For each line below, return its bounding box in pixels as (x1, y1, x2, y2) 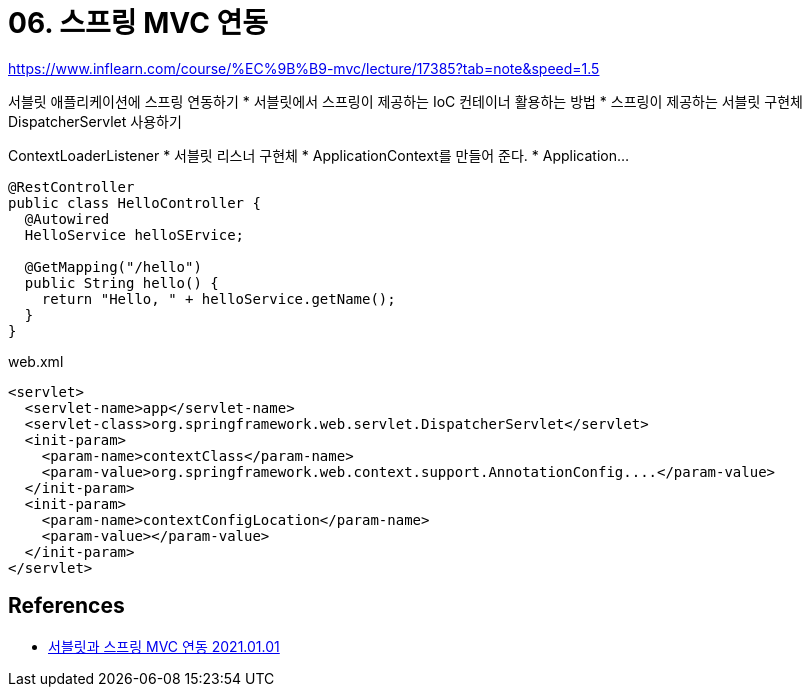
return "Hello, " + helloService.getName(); (41, 290, 396, 307)
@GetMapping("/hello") (24, 258, 202, 275)
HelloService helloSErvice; (24, 226, 245, 243)
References (8, 593, 125, 619)
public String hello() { (24, 274, 219, 291)
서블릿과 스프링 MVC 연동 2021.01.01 (48, 637, 280, 655)
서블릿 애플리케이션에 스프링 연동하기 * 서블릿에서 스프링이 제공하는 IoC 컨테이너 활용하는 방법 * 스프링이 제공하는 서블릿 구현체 (8, 92, 803, 110)
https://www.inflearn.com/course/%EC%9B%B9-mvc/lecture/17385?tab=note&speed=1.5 (8, 59, 600, 77)
